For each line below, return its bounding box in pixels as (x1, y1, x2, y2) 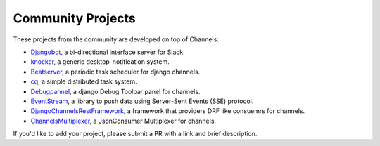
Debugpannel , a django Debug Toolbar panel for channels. (30, 87, 201, 95)
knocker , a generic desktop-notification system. (30, 58, 170, 66)
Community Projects (13, 11, 137, 26)
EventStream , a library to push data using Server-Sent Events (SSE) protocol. (30, 97, 254, 105)
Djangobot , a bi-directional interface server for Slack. (30, 48, 186, 56)
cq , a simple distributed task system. (30, 77, 137, 86)
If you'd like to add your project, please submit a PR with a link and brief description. (13, 130, 258, 138)
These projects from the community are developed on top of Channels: (13, 35, 220, 44)
